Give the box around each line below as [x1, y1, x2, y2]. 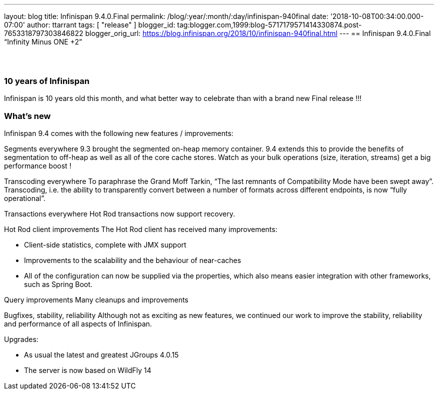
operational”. [4, 193, 45, 202]
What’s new [4, 110, 51, 121]
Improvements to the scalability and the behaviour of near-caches [24, 255, 241, 264]
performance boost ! [4, 161, 71, 170]
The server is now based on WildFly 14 [24, 365, 151, 374]
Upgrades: [4, 334, 38, 343]
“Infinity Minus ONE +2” [4, 37, 82, 46]
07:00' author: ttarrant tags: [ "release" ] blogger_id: [4, 20, 175, 29]
